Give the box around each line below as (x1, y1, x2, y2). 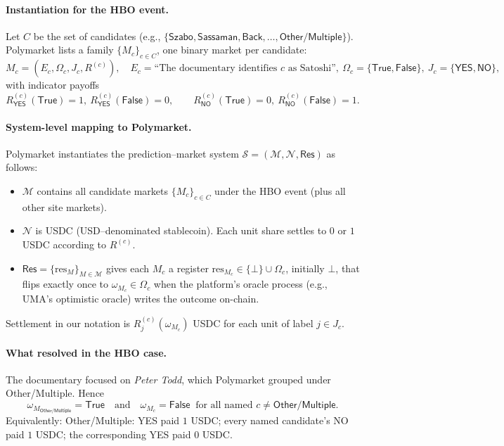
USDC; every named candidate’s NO (190, 413, 349, 428)
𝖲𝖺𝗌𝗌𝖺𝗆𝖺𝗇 (198, 32, 238, 42)
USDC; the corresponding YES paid (35, 426, 191, 441)
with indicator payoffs (6, 77, 100, 92)
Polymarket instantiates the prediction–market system (6, 146, 239, 160)
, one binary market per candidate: (157, 42, 307, 57)
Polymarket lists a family (6, 42, 114, 57)
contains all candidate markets (37, 184, 169, 198)
